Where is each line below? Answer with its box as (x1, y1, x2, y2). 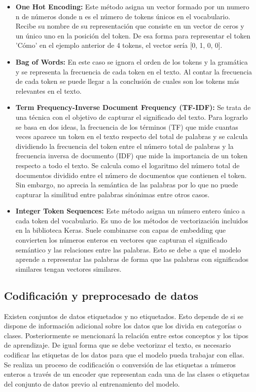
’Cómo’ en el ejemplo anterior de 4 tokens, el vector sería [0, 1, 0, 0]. (15, 40, 222, 50)
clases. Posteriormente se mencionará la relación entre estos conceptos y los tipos (4, 330, 249, 340)
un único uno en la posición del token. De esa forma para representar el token (15, 30, 251, 40)
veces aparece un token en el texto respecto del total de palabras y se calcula (15, 131, 248, 142)
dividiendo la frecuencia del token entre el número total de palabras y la (15, 141, 234, 151)
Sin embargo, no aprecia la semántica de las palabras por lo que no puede (15, 179, 238, 190)
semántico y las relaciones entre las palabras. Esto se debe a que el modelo (15, 244, 241, 254)
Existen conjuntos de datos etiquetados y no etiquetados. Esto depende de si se (4, 311, 244, 321)
